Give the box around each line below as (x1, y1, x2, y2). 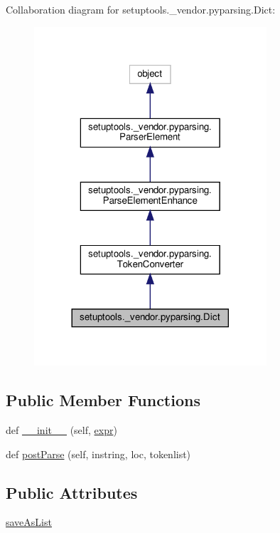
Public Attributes (6, 481, 138, 503)
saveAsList (6, 514, 52, 529)
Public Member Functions (6, 389, 200, 411)
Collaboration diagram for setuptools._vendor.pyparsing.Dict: (6, 2, 276, 16)
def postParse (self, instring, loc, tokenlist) (6, 446, 191, 461)
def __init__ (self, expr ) (6, 422, 117, 437)
